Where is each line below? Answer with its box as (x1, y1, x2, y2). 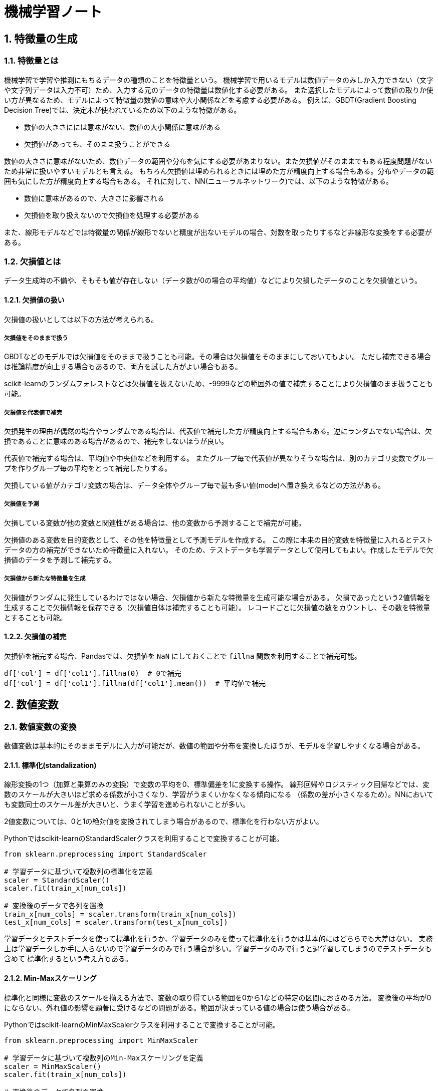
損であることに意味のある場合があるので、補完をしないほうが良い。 (4, 437, 229, 446)
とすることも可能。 (4, 613, 67, 622)
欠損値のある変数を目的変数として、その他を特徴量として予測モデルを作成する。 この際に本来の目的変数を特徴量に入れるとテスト (4, 535, 433, 544)
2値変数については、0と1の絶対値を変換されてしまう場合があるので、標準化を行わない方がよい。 (4, 817, 323, 826)
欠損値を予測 (4, 500, 39, 508)
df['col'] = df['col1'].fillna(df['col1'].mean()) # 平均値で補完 (4, 679, 266, 687)
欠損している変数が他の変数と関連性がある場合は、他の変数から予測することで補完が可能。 (4, 518, 306, 527)
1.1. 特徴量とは (4, 56, 59, 66)
